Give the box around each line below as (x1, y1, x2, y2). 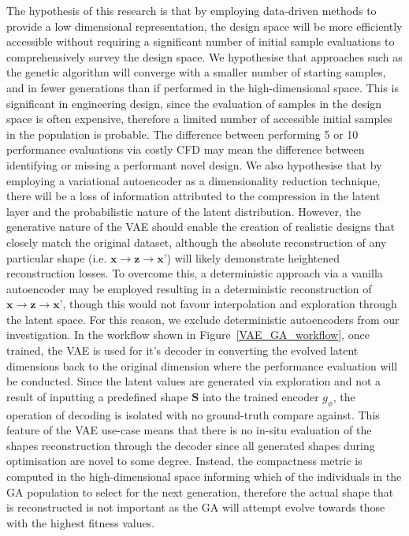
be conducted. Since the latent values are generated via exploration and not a (6, 373, 381, 389)
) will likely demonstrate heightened (166, 249, 340, 266)
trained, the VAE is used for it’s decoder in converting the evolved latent (6, 342, 359, 359)
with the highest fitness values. (6, 514, 155, 530)
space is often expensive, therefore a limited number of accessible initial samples (6, 110, 392, 127)
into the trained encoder (202, 388, 319, 404)
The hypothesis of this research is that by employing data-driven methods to (6, 2, 377, 18)
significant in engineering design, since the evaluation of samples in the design (6, 95, 382, 111)
